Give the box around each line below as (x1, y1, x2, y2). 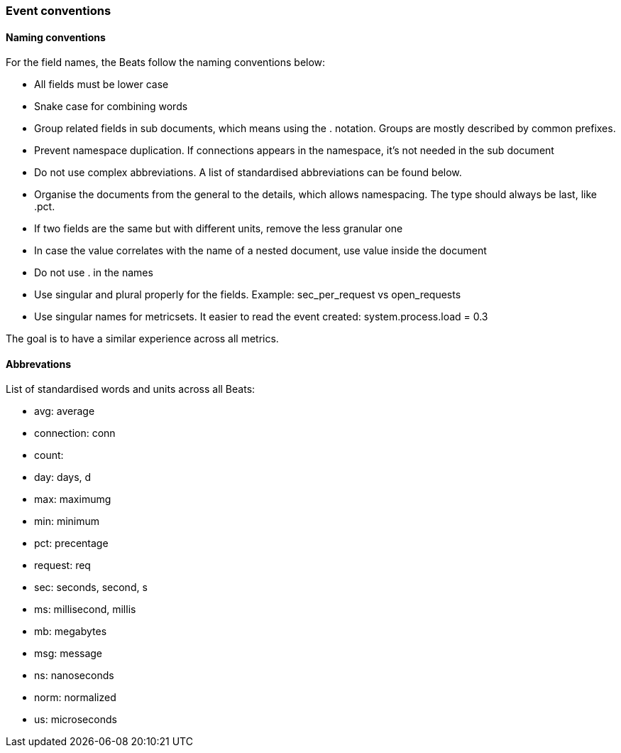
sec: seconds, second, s (34, 581, 148, 594)
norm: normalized (34, 691, 116, 704)
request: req (34, 559, 91, 572)
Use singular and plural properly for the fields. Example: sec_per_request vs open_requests (34, 288, 461, 301)
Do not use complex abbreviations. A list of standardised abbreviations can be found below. (34, 166, 462, 179)
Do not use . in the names (34, 266, 153, 279)
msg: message (34, 647, 103, 660)
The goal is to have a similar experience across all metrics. (6, 332, 279, 345)
